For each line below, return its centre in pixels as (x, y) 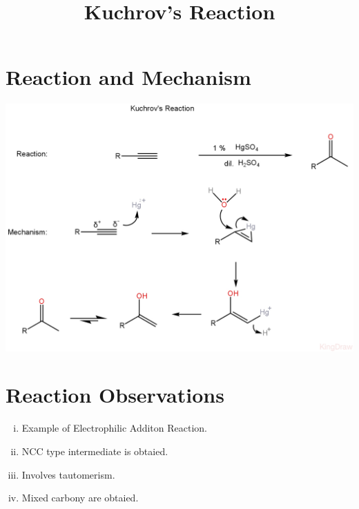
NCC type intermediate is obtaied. (95, 451)
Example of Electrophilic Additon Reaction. (115, 428)
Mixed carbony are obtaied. (80, 498)
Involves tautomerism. (68, 474)
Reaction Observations (115, 395)
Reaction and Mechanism (128, 77)
